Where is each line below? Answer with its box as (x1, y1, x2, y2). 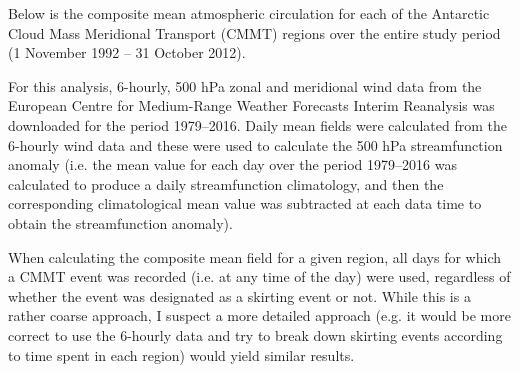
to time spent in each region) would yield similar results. (8, 344, 355, 365)
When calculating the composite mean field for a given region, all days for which (8, 246, 501, 267)
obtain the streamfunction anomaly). (8, 212, 233, 233)
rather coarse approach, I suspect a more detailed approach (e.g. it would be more (8, 305, 511, 326)
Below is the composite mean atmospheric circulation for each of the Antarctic (8, 3, 490, 23)
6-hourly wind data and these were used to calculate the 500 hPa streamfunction (8, 134, 503, 155)
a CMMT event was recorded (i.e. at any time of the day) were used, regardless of (8, 266, 511, 287)
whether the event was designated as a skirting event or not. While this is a (8, 285, 471, 306)
